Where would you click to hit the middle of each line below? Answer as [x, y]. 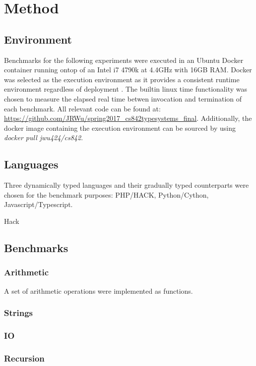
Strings [19, 313]
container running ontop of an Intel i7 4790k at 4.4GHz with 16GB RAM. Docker [128, 70]
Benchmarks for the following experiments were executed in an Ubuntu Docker [124, 60]
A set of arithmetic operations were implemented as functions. [98, 290]
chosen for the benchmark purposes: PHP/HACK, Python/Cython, [106, 194]
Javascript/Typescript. [38, 204]
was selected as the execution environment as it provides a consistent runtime [122, 79]
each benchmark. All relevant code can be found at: [82, 108]
